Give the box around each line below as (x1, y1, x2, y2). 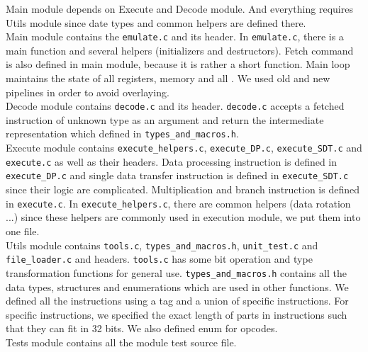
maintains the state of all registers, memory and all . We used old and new (6, 71, 330, 86)
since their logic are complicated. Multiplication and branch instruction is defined (6, 182, 359, 197)
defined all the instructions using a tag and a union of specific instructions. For (6, 293, 349, 308)
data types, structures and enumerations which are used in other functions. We (6, 279, 349, 294)
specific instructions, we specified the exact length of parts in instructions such (6, 307, 347, 322)
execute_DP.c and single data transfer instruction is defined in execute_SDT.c (6, 168, 349, 183)
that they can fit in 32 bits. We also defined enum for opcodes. (6, 321, 278, 336)
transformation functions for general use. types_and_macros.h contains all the (6, 265, 347, 280)
